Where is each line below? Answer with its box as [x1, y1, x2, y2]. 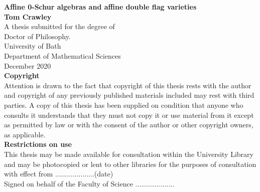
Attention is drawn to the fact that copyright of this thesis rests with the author [4, 80, 251, 90]
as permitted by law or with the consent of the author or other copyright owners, [4, 119, 253, 130]
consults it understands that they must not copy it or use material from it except [4, 109, 254, 120]
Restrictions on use [4, 139, 72, 149]
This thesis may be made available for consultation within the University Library [4, 148, 253, 159]
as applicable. [4, 129, 46, 139]
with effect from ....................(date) [4, 168, 113, 179]
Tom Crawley [4, 11, 52, 22]
